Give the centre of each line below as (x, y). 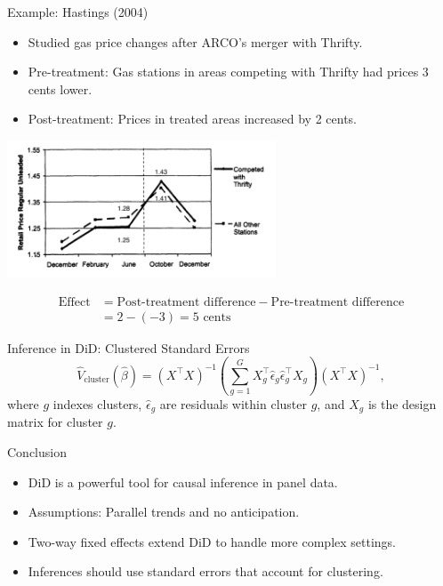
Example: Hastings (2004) (78, 12)
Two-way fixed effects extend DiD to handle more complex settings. (212, 541)
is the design (402, 403)
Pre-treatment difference (338, 302)
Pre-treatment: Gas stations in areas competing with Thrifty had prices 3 (228, 72)
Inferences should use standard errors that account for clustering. (205, 571)
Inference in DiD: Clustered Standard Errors (129, 347)
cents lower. (60, 88)
